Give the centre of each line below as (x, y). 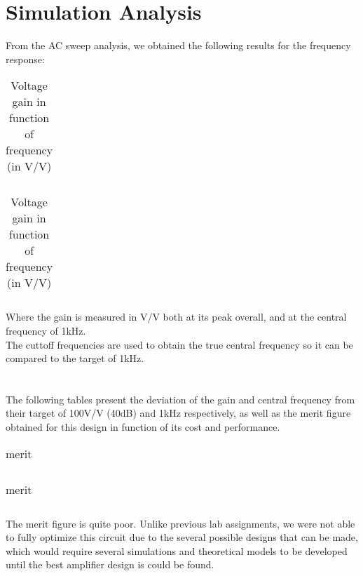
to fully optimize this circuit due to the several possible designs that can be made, (182, 537)
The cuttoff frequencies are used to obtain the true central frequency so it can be (179, 344)
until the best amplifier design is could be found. (110, 564)
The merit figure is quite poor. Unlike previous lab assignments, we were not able (180, 523)
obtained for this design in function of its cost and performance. (143, 427)
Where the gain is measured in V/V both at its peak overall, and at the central (176, 317)
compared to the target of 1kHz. (75, 358)
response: (25, 59)
